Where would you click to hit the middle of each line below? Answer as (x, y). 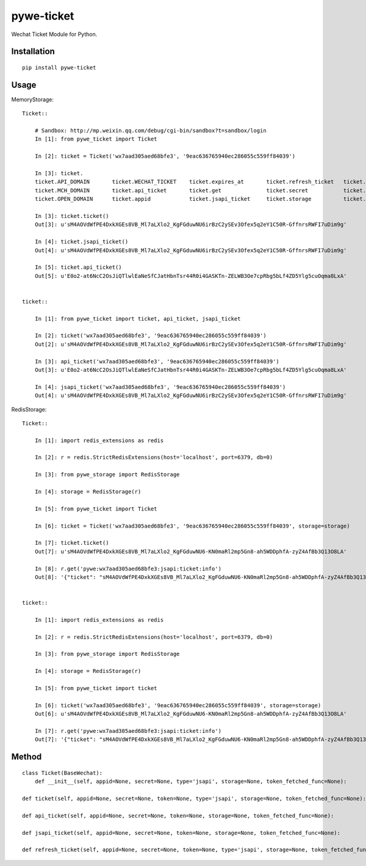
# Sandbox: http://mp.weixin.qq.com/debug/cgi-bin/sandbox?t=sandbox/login (150, 131)
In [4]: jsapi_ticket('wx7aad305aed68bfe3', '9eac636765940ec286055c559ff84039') (160, 387)
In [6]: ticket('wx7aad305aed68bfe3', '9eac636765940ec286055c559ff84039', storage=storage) (178, 705)
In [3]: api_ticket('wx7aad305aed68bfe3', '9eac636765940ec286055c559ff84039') (157, 361)
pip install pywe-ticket (59, 67)
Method (27, 757)
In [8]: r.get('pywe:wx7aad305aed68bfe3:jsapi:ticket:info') (128, 569)
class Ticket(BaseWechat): (63, 773)
